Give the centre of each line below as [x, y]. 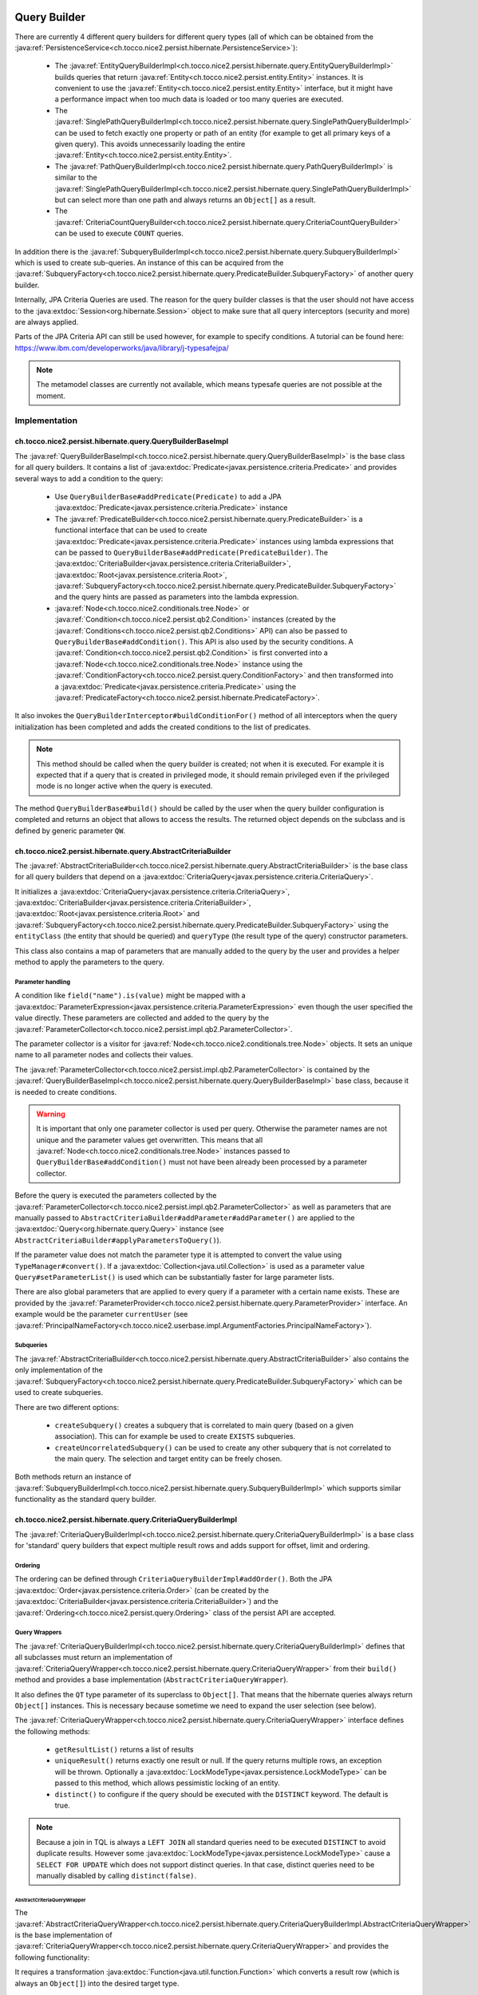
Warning [51, 1114]
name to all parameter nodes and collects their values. [104, 1055]
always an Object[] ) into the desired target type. [97, 1983]
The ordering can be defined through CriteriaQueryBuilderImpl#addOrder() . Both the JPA [174, 1579]
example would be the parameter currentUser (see [101, 1314]
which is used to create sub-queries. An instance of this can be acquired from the [149, 263]
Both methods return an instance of [73, 1477]
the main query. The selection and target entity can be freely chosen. [168, 1459]
